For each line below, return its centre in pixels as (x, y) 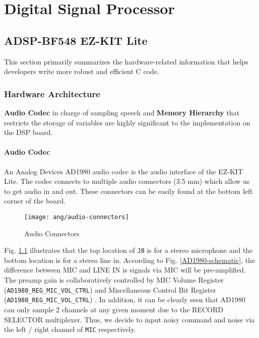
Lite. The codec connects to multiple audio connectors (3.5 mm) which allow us (127, 181)
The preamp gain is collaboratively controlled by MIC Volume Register (114, 280)
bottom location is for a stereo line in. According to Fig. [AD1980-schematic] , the (130, 260)
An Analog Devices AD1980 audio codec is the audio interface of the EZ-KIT (124, 171)
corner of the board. (35, 201)
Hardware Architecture (52, 93)
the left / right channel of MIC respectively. (70, 329)
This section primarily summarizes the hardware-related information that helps (126, 61)
